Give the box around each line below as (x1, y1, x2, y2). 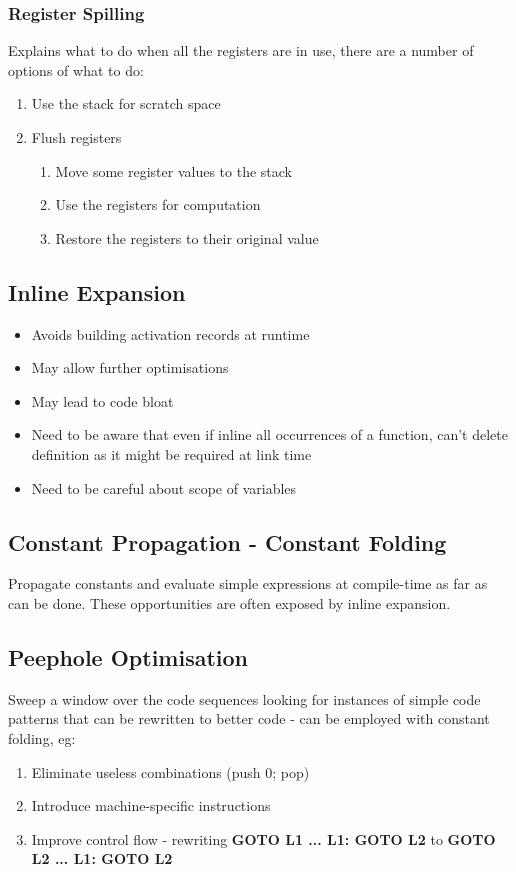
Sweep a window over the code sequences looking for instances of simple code (8, 688, 481, 709)
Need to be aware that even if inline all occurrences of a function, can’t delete (31, 424, 508, 445)
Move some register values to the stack (55, 160, 292, 181)
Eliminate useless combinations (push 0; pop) (31, 761, 310, 782)
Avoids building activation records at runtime (31, 323, 310, 344)
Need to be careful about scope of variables (31, 477, 297, 498)
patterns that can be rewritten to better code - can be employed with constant (8, 708, 490, 729)
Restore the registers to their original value (55, 227, 319, 248)
